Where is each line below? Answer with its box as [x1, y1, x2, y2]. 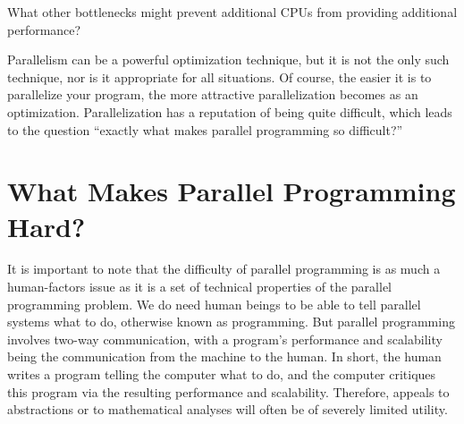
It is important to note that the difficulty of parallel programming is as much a [7, 259, 441, 278]
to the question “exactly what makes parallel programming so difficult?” [7, 120, 403, 139]
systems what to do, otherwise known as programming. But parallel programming [7, 312, 455, 331]
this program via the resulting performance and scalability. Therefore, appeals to [7, 382, 450, 401]
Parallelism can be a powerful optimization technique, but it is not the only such [7, 50, 450, 69]
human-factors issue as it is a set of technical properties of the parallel [7, 277, 392, 296]
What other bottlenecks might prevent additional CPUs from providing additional [7, 3, 458, 21]
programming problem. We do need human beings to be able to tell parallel [7, 294, 421, 313]
